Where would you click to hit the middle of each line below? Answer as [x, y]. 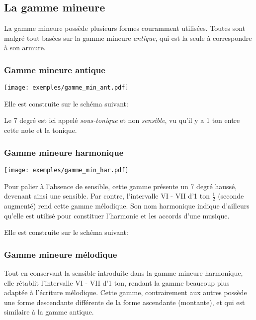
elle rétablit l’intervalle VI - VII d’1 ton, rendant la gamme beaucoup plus [117, 282]
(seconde [231, 196]
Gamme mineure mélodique [61, 254]
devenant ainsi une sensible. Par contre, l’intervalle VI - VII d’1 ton [107, 196]
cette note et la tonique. [41, 130]
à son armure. [25, 48]
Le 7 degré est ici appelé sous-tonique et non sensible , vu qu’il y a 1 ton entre [122, 120]
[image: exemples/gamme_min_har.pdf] [66, 170]
